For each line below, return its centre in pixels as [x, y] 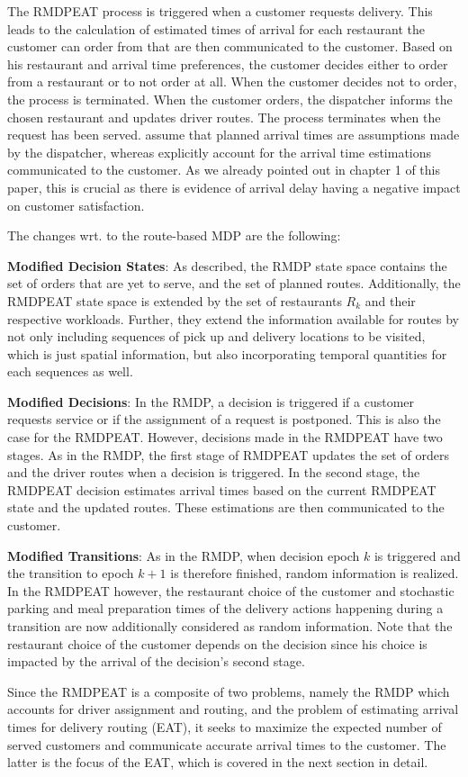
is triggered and [417, 555]
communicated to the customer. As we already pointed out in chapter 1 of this [224, 170]
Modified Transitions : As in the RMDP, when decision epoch [184, 555]
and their [390, 300]
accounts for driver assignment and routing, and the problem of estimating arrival [233, 709]
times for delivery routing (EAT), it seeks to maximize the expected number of [225, 726]
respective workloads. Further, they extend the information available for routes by [234, 318]
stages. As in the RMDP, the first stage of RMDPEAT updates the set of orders [228, 454]
